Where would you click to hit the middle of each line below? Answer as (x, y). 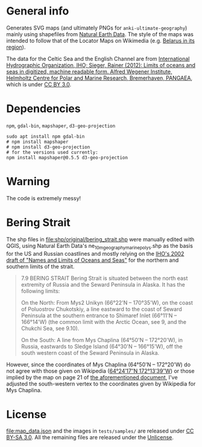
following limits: (40, 291)
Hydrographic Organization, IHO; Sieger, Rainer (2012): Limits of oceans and (101, 65)
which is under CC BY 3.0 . (39, 84)
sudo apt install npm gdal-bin (46, 136)
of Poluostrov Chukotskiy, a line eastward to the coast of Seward (101, 309)
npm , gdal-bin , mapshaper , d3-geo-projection (61, 125)
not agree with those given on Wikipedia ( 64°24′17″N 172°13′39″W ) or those (100, 371)
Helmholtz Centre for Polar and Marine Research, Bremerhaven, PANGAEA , (99, 78)
